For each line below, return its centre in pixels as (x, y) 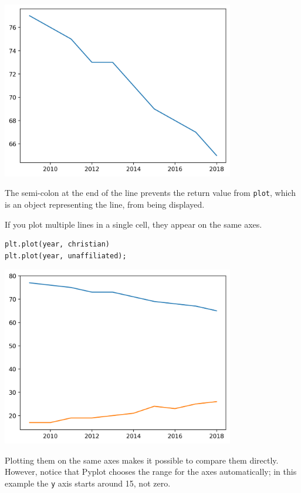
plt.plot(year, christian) (57, 244)
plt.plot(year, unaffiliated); (66, 256)
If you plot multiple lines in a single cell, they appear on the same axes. (133, 224)
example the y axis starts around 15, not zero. (88, 483)
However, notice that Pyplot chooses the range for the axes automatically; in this (151, 472)
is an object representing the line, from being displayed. (105, 204)
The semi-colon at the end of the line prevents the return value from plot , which (150, 193)
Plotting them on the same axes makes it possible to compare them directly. (142, 460)
